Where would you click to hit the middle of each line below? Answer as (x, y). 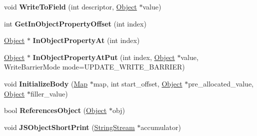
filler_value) (49, 93)
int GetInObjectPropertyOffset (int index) (75, 23)
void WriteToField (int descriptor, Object (70, 6)
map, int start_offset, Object (138, 83)
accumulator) (161, 127)
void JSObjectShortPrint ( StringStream (69, 127)
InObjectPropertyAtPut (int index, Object (104, 57)
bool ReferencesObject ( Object (55, 110)
